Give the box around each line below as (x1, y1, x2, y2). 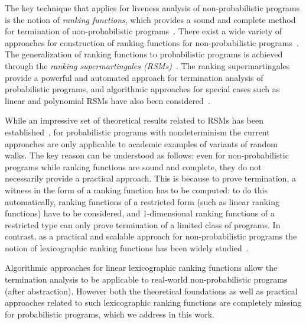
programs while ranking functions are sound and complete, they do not (5, 160, 262, 173)
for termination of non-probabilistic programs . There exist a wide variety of (5, 25, 282, 37)
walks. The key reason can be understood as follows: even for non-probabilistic (5, 149, 289, 161)
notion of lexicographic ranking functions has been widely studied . (5, 241, 249, 254)
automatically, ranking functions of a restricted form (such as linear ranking (5, 195, 279, 208)
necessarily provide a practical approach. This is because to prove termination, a (5, 172, 296, 184)
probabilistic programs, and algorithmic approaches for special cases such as (5, 83, 280, 95)
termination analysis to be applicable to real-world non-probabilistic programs (5, 273, 288, 286)
